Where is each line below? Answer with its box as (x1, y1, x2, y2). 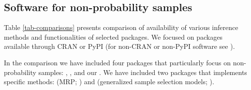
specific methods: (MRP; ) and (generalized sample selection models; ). (4, 76, 214, 87)
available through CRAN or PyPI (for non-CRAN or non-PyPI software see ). (4, 41, 235, 51)
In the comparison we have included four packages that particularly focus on (4, 57, 231, 67)
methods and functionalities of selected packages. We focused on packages (4, 31, 222, 42)
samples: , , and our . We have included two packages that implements (38, 67, 247, 77)
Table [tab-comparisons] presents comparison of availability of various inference (4, 22, 238, 32)
